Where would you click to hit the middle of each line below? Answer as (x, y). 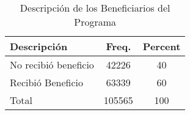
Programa (95, 22)
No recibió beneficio (52, 65)
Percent (162, 46)
